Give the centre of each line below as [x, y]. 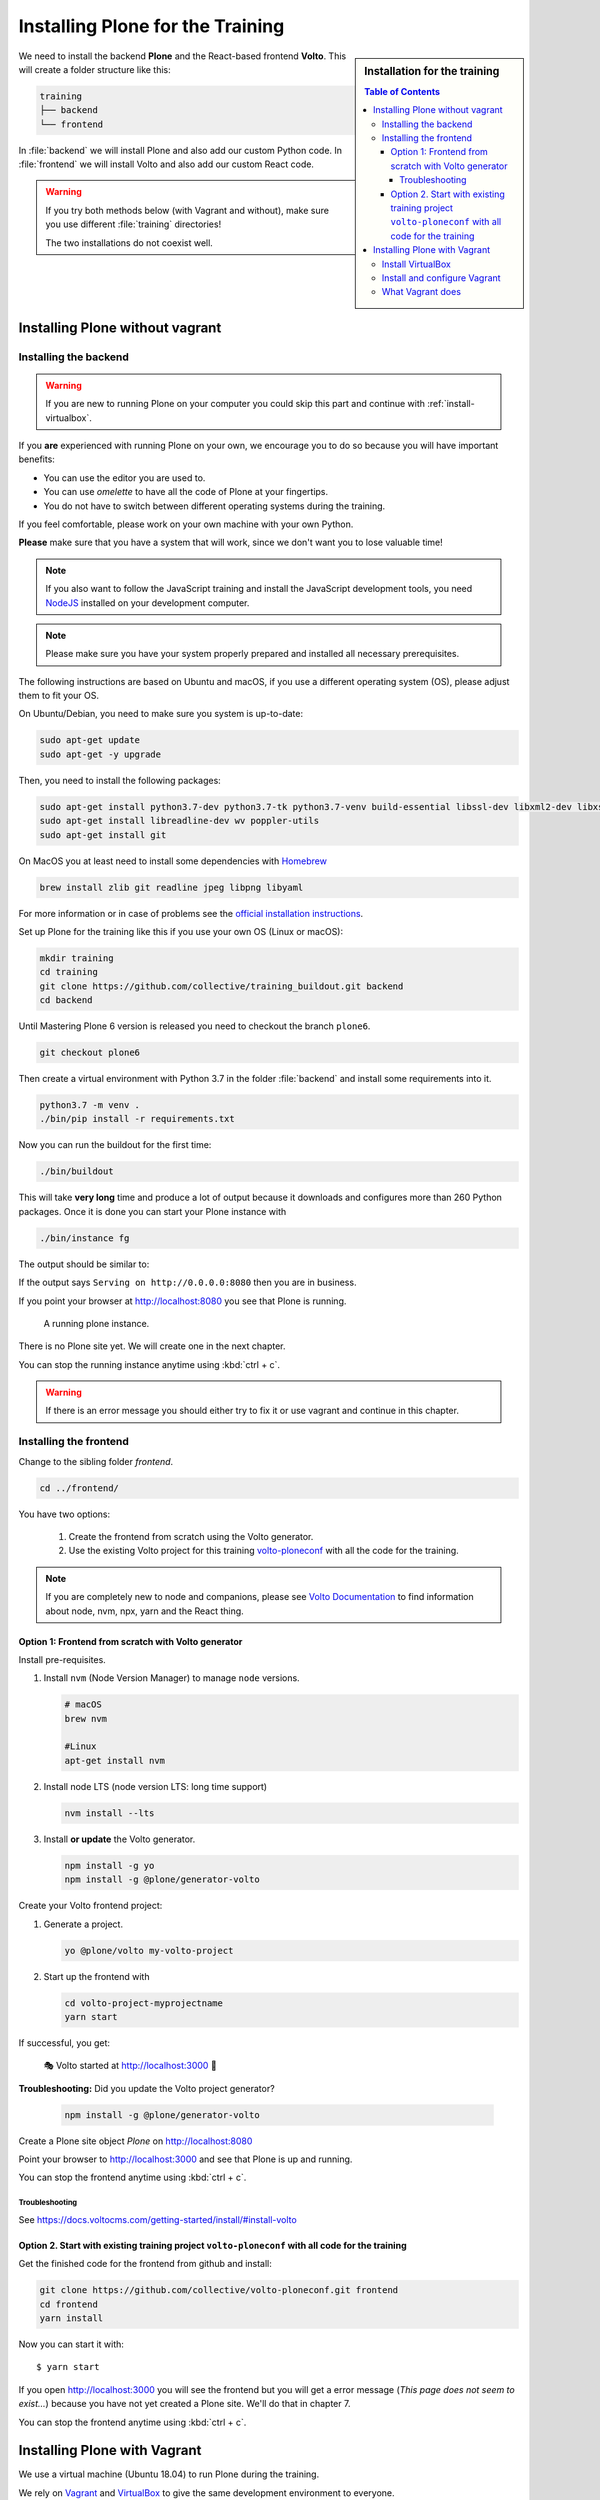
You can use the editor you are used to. [124, 477]
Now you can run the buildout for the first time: [115, 1145]
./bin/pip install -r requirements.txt [137, 1119]
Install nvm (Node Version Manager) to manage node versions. [171, 1678]
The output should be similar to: [84, 1264]
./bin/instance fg [84, 1238]
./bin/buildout [76, 1171]
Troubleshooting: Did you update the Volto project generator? [146, 2088]
